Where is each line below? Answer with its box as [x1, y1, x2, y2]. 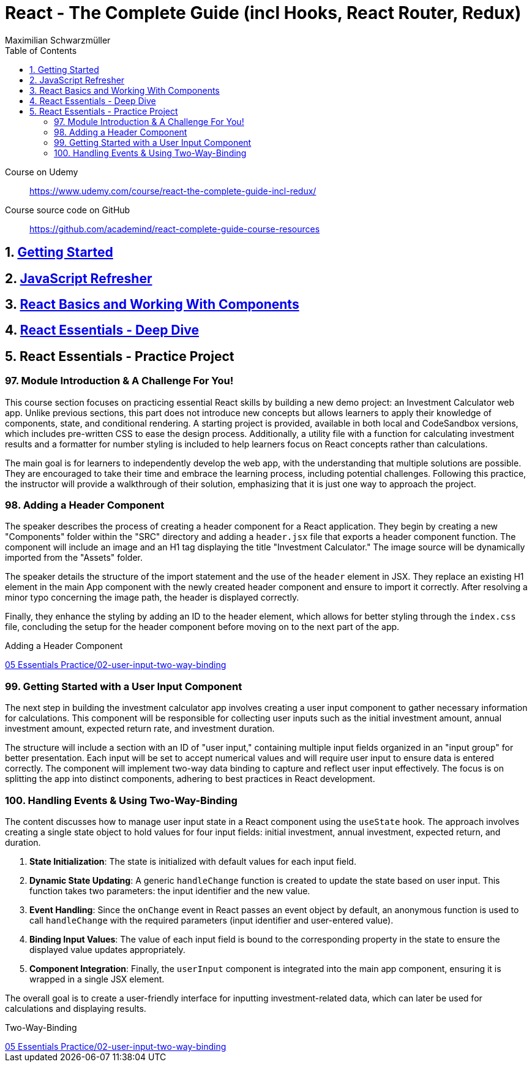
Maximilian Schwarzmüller [5, 34, 111, 45]
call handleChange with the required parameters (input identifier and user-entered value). [29, 914, 394, 925]
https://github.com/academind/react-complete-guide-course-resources [29, 223, 320, 234]
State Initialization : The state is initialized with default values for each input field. [29, 856, 356, 867]
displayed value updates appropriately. [29, 944, 185, 955]
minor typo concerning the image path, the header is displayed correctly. [5, 592, 299, 603]
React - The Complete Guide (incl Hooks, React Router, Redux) [5, 2, 522, 23]
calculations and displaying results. [5, 1003, 146, 1014]
